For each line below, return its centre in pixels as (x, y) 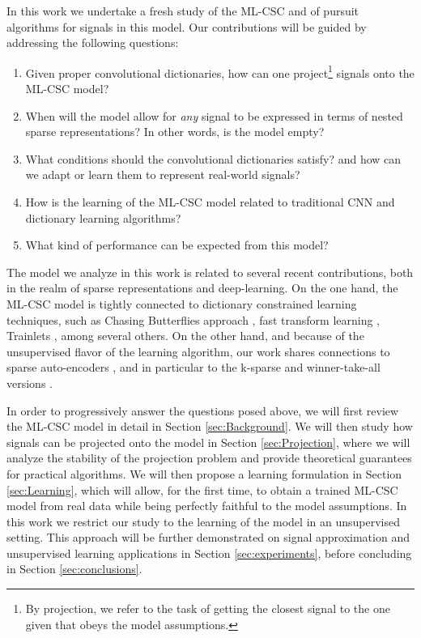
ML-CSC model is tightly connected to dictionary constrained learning (182, 303)
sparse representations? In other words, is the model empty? (175, 132)
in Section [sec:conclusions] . (74, 569)
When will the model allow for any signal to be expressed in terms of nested (214, 115)
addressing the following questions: (93, 43)
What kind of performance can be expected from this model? (177, 245)
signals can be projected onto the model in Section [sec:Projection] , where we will (208, 442)
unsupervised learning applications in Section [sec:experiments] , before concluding (209, 553)
